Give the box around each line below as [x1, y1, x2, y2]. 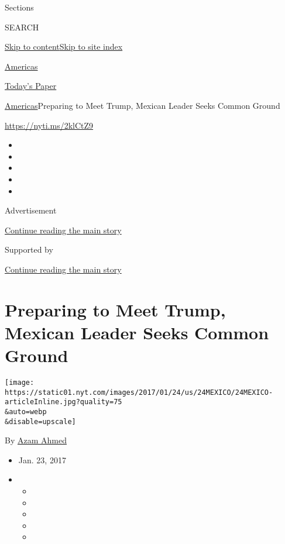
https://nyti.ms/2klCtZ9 [5, 119, 94, 131]
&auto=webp [5, 407, 47, 416]
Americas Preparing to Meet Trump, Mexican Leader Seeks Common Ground [5, 99, 280, 111]
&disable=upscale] [5, 417, 76, 426]
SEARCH [5, 20, 39, 33]
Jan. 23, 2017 [18, 453, 66, 466]
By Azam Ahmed [5, 434, 67, 446]
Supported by [5, 243, 53, 256]
